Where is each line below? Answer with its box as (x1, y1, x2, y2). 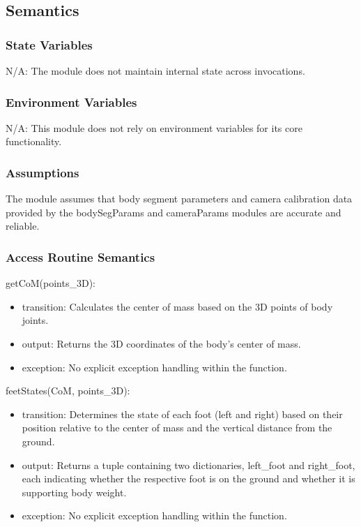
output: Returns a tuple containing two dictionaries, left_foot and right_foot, (22, 457, 355, 472)
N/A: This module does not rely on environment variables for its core (6, 120, 302, 135)
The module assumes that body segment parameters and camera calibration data (6, 191, 353, 206)
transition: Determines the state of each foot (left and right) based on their (22, 406, 343, 421)
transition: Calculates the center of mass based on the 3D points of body (22, 299, 333, 313)
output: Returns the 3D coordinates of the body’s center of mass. (22, 336, 301, 350)
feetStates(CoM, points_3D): (6, 383, 130, 398)
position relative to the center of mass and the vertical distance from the (22, 420, 332, 435)
